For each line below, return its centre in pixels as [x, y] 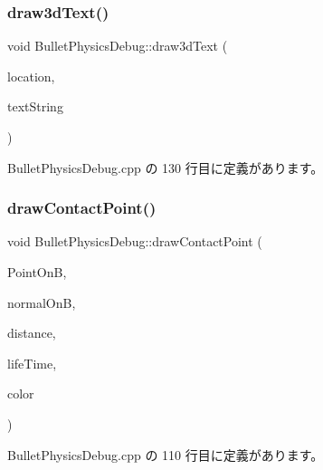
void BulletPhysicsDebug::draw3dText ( [118, 46]
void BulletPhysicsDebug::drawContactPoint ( [135, 241]
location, [31, 76]
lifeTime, [32, 363]
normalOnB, [42, 302]
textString [35, 106]
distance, [32, 333]
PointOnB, [37, 272]
